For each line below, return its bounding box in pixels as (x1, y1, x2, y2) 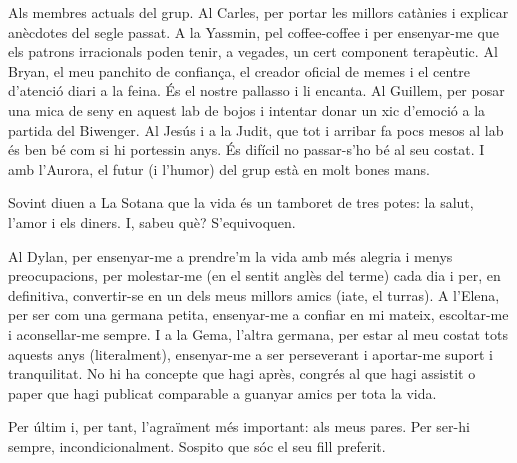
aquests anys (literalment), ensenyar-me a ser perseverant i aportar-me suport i (8, 343, 493, 364)
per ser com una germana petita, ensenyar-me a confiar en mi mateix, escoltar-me (8, 304, 509, 325)
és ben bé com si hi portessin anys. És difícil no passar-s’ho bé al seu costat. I (8, 139, 485, 160)
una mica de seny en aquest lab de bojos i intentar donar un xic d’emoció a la (8, 99, 486, 120)
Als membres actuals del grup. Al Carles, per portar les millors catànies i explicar (8, 2, 509, 22)
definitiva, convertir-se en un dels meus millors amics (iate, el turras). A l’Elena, (8, 284, 500, 305)
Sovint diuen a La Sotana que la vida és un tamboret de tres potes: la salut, (8, 192, 474, 213)
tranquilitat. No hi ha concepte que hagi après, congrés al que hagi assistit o (8, 363, 476, 384)
